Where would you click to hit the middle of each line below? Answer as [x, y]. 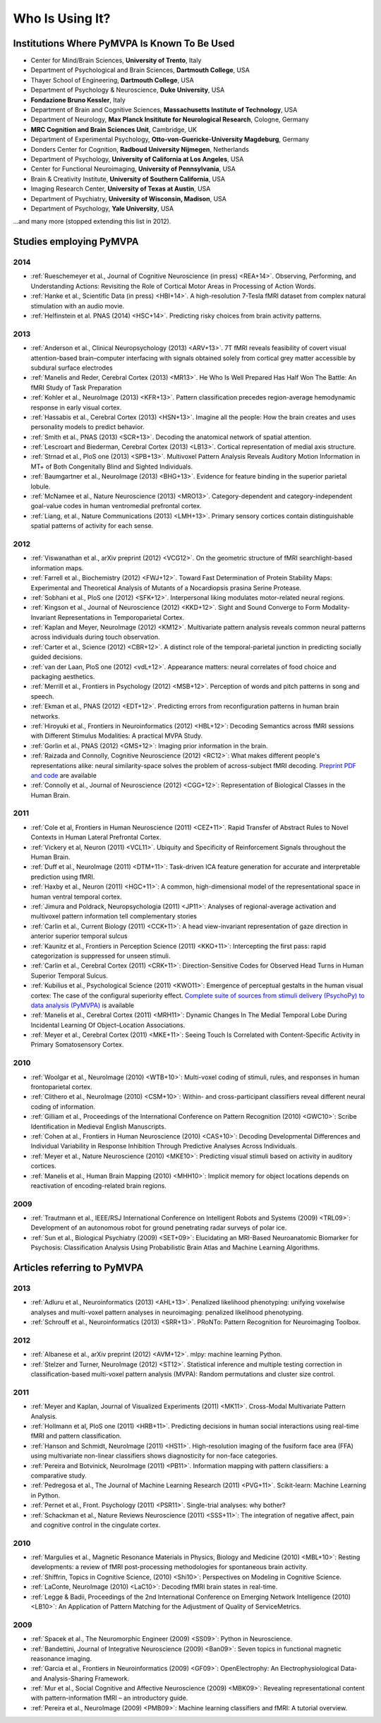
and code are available [64, 775]
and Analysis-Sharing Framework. [80, 1678]
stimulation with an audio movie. [78, 306]
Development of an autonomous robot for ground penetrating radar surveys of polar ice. [159, 1227]
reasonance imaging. [61, 1658]
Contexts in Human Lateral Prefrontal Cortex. [96, 837]
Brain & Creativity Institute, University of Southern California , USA [128, 179]
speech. [42, 696]
